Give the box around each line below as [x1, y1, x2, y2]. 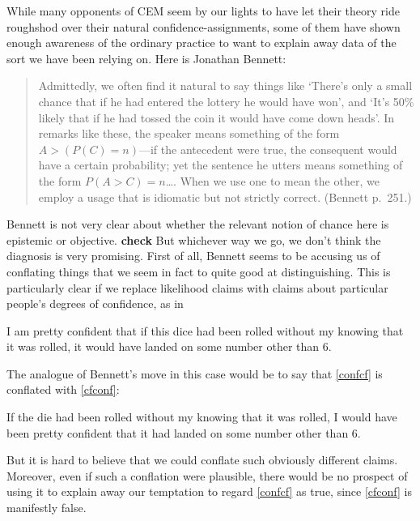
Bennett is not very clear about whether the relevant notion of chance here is [6, 216, 389, 233]
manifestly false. [6, 499, 87, 516]
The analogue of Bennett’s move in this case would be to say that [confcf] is [6, 365, 383, 382]
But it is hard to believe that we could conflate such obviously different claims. [6, 451, 398, 468]
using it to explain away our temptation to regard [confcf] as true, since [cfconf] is [6, 483, 413, 500]
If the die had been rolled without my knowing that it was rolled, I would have [6, 408, 397, 425]
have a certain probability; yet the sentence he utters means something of [38, 156, 403, 173]
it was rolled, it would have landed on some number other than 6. [6, 338, 332, 355]
